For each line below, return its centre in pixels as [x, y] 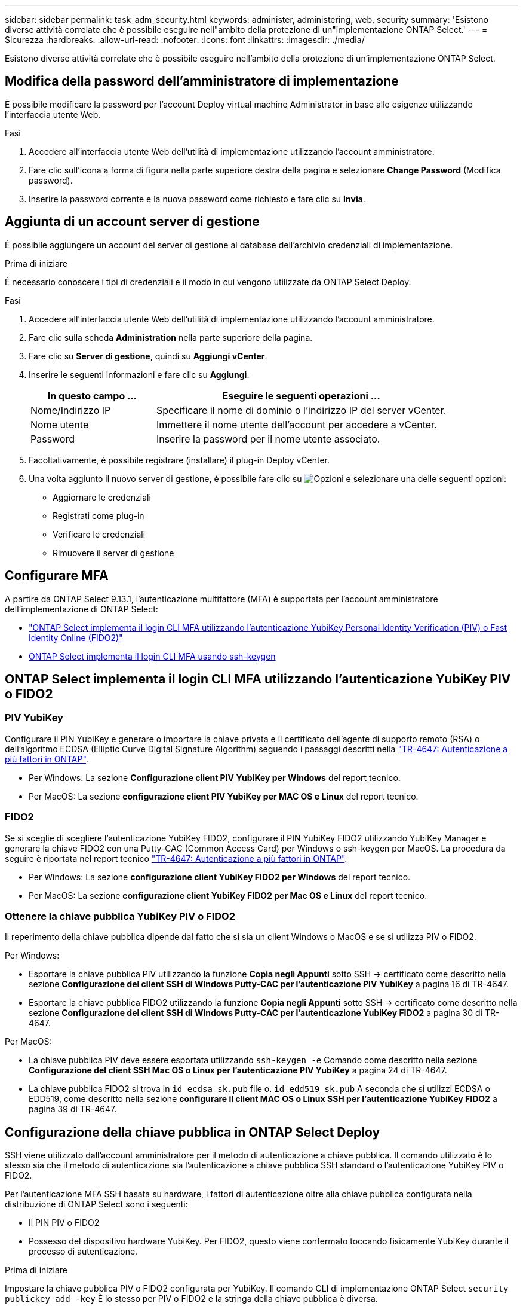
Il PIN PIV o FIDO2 [64, 1223]
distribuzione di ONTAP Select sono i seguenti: [96, 1204]
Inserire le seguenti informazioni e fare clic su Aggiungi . [139, 374]
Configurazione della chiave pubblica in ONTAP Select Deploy [193, 1132]
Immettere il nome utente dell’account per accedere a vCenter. [296, 424]
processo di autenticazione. [83, 1252]
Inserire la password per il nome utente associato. [268, 439]
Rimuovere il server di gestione [113, 553]
